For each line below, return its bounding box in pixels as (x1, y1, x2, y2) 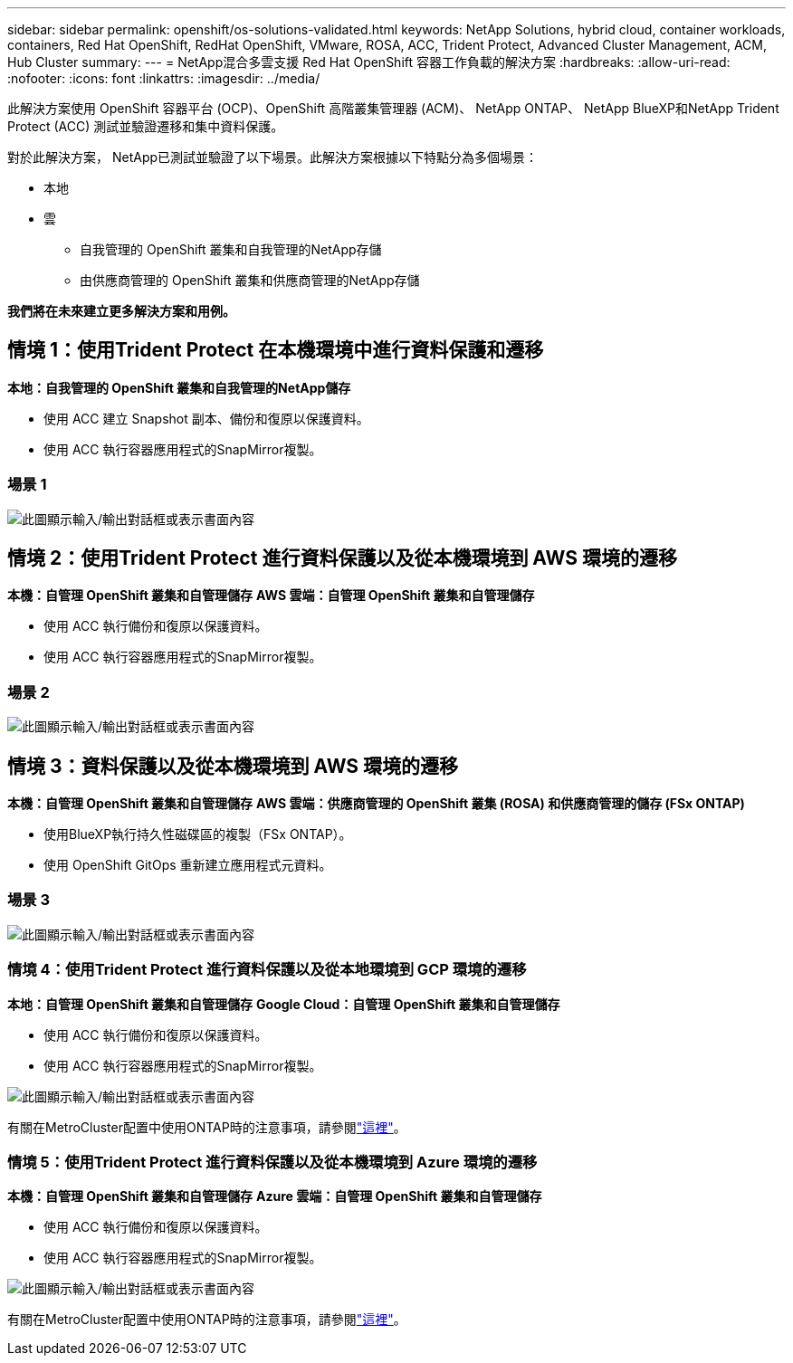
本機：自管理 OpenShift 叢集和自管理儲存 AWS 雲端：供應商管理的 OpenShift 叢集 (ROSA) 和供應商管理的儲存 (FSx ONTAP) (7, 796, 745, 812)
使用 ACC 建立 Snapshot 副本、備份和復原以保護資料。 (43, 410, 369, 426)
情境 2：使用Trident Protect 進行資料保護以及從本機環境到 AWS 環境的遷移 (7, 547, 677, 570)
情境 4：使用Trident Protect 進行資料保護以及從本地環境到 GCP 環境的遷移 (7, 960, 527, 979)
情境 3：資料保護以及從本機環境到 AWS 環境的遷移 (7, 754, 459, 777)
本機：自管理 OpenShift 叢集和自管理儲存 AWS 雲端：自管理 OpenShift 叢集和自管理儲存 (7, 587, 535, 604)
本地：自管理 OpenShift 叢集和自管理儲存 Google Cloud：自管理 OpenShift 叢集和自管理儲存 (7, 996, 560, 1012)
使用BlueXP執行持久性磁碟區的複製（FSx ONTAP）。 (43, 826, 352, 843)
